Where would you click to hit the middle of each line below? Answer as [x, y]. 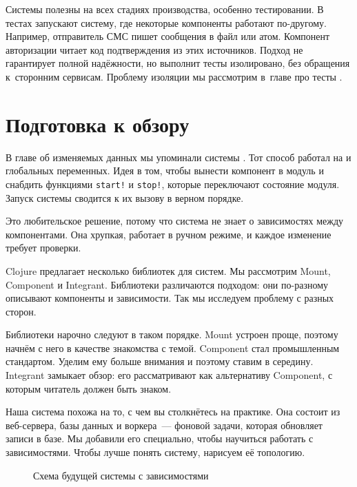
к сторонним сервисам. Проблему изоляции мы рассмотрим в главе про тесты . [174, 76]
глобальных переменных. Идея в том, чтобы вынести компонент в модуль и [165, 170]
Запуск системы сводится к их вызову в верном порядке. [125, 197]
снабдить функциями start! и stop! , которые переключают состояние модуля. [173, 184]
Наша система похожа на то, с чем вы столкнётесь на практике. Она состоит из [173, 412]
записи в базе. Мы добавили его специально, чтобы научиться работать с [160, 438]
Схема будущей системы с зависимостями [121, 475]
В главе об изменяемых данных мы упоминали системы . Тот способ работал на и [178, 157]
